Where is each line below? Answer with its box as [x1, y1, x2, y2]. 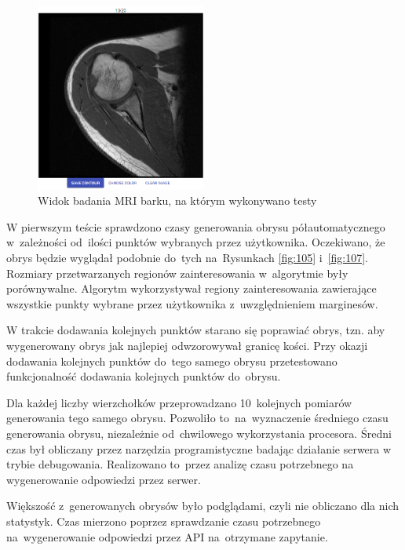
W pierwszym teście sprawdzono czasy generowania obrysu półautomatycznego [6, 218, 385, 235]
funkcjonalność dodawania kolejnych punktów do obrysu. [6, 368, 281, 384]
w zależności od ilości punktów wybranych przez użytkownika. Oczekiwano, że [6, 234, 385, 250]
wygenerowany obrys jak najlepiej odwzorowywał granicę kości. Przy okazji [6, 337, 368, 353]
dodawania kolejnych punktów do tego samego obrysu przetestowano [6, 352, 337, 369]
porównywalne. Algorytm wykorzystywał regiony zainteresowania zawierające [6, 280, 377, 297]
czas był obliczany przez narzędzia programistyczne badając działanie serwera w [6, 440, 392, 457]
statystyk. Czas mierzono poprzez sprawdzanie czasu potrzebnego [6, 512, 321, 529]
